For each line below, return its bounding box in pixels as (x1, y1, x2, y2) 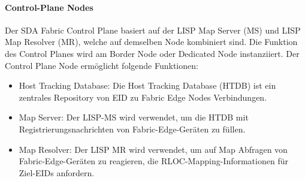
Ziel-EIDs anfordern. (19, 166, 95, 179)
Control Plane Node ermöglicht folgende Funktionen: (5, 59, 198, 71)
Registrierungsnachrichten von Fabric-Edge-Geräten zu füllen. (19, 122, 246, 135)
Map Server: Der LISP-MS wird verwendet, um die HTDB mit (19, 111, 249, 123)
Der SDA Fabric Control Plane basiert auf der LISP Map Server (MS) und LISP (5, 23, 301, 36)
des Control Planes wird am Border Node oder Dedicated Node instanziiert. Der (5, 47, 300, 59)
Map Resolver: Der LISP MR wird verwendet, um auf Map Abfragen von (19, 143, 288, 155)
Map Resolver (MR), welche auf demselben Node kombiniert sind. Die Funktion (5, 35, 298, 48)
